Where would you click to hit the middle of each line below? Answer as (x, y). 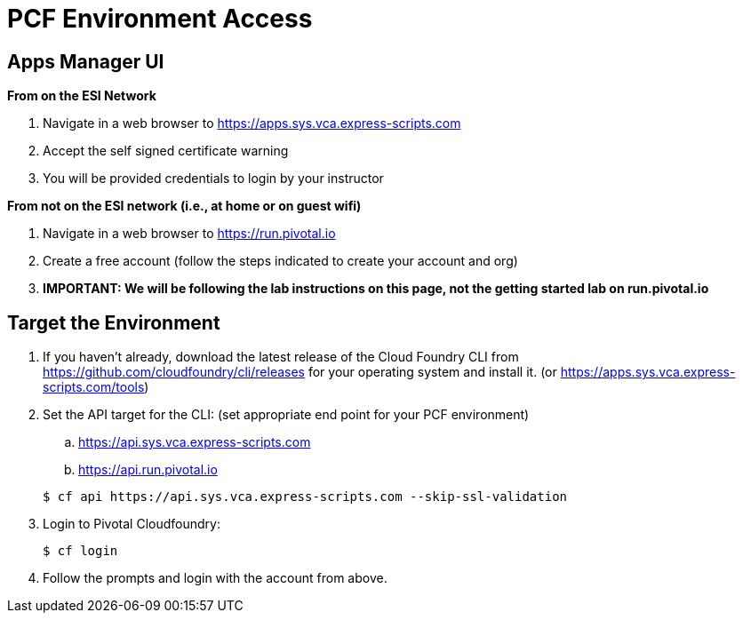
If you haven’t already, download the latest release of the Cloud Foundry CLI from (281, 357)
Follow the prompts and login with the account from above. (215, 578)
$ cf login (80, 551)
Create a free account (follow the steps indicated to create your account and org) (280, 261)
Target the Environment (114, 322)
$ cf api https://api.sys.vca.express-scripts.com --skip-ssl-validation (305, 497)
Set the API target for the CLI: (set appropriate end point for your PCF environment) (286, 415)
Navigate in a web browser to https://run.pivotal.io (189, 234)
